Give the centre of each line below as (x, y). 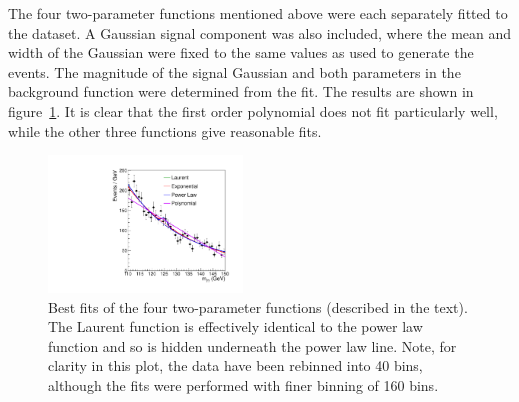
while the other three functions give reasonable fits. (165, 130)
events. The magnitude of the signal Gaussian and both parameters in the (234, 71)
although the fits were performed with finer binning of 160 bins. (243, 384)
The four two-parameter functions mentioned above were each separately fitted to (258, 13)
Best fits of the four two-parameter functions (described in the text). (258, 306)
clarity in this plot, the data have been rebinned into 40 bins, (235, 365)
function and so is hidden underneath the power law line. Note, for (252, 345)
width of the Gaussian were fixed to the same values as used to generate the (241, 52)
